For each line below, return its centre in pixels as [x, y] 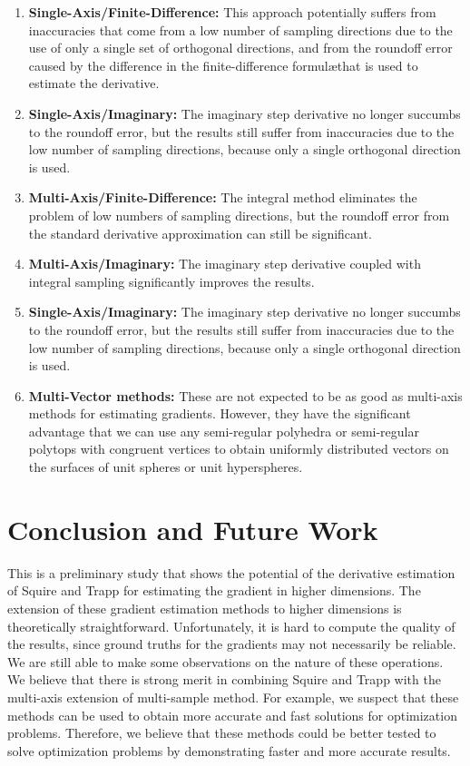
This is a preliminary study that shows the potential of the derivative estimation [231, 572]
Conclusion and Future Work [193, 529]
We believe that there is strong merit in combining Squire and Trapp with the [224, 679]
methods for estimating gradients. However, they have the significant [220, 413]
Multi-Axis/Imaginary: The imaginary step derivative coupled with [225, 264]
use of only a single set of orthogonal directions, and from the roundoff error [240, 48]
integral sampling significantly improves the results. [171, 281]
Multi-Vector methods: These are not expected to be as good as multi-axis [245, 395]
